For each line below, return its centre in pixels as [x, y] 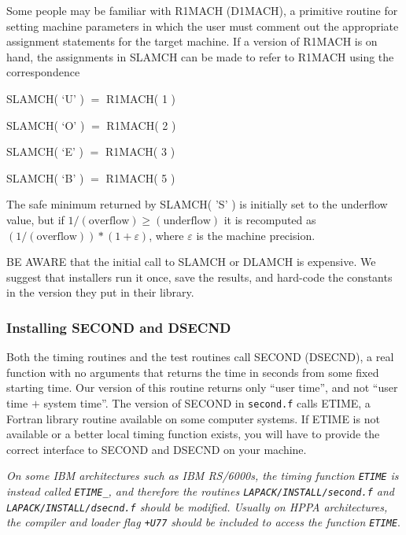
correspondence [43, 72]
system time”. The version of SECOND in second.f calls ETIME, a [207, 402]
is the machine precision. [256, 235]
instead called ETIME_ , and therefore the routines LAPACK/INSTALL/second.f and [201, 491]
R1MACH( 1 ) [141, 98]
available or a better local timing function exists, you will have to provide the [193, 434]
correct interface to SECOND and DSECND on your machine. [157, 449]
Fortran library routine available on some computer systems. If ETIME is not [193, 418]
